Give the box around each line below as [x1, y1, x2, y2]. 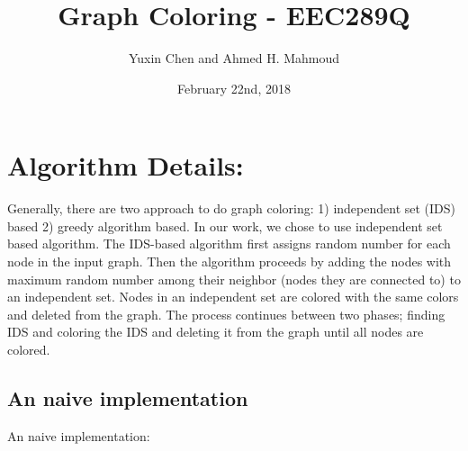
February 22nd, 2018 [177, 78, 291, 97]
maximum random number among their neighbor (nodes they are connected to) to [7, 269, 461, 288]
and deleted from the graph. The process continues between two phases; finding [7, 304, 445, 323]
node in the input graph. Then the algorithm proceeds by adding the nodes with [7, 252, 452, 271]
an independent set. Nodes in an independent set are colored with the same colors [7, 287, 459, 306]
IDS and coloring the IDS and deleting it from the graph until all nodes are [7, 322, 424, 341]
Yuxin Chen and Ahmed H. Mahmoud [128, 49, 340, 68]
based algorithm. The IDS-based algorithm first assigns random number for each [7, 234, 451, 253]
